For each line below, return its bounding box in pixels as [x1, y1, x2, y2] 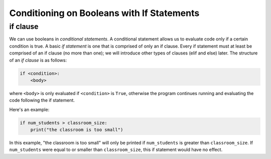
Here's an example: [9, 106, 50, 112]
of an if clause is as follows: [9, 57, 67, 63]
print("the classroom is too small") [30, 127, 123, 132]
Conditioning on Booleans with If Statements [9, 7, 200, 18]
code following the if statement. [9, 97, 75, 103]
